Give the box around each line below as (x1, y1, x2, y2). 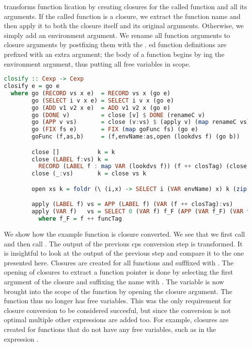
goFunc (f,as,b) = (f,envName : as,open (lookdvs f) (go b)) (31, 133, 240, 140)
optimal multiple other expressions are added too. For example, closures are (4, 314, 229, 325)
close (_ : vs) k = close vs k (31, 170, 146, 177)
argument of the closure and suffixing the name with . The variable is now (4, 276, 224, 286)
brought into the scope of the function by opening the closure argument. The (4, 286, 233, 296)
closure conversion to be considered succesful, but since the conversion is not (4, 305, 231, 315)
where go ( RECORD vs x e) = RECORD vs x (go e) (11, 89, 171, 97)
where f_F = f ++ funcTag (38, 215, 122, 223)
